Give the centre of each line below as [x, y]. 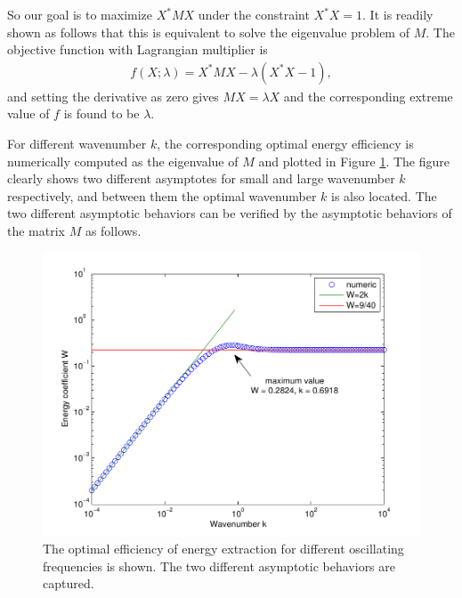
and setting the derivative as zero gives [113, 96]
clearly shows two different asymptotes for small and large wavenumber [201, 178]
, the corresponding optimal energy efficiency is [285, 143]
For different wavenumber [77, 143]
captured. [69, 583]
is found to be [101, 113]
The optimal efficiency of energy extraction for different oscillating [223, 549]
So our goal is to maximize [80, 14]
